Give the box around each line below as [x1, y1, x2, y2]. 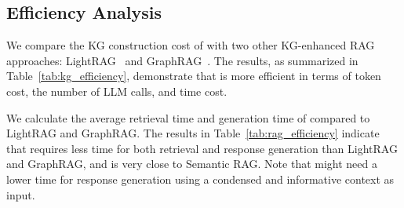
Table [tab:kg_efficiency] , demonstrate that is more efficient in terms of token [6, 68, 381, 84]
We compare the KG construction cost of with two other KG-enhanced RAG [6, 37, 375, 53]
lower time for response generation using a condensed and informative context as [6, 170, 395, 187]
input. [6, 186, 35, 203]
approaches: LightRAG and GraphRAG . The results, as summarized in [6, 52, 359, 68]
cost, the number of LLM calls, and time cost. [6, 82, 227, 99]
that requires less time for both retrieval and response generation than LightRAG [6, 140, 398, 156]
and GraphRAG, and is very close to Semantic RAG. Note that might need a [6, 155, 378, 172]
